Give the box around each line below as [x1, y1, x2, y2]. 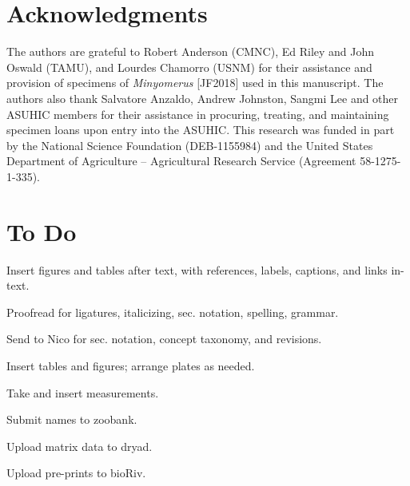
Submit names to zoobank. [6, 411, 137, 428]
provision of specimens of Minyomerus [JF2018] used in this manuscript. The [6, 74, 384, 91]
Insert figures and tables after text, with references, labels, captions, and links [6, 261, 388, 278]
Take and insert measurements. [6, 384, 159, 401]
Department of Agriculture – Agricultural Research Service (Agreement [6, 152, 356, 169]
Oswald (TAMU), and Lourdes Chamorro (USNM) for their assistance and [6, 58, 372, 75]
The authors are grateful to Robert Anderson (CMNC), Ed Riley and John [6, 43, 375, 60]
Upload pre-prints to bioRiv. [6, 464, 146, 481]
